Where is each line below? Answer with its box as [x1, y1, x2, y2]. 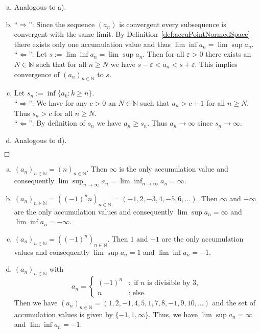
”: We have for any [29, 97, 87, 108]
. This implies [195, 58, 238, 69]
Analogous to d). [14, 134, 67, 145]
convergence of [14, 68, 60, 79]
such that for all [36, 58, 87, 69]
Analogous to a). [14, 2, 66, 12]
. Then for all [143, 49, 184, 59]
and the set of [212, 297, 255, 308]
